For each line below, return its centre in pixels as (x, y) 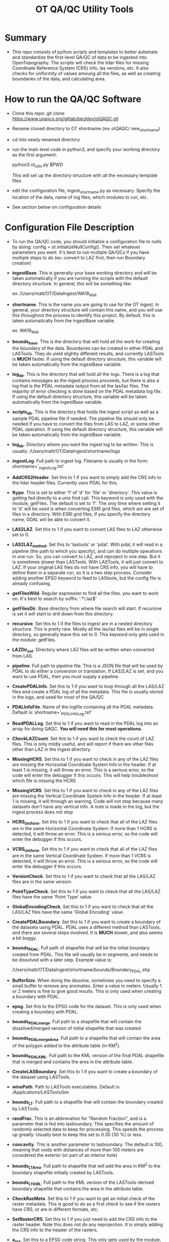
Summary (26, 38)
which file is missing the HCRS (44, 781)
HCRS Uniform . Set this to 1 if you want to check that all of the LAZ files (85, 823)
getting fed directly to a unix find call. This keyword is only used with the (88, 498)
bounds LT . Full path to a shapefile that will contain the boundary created (87, 1103)
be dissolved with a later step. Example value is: (62, 960)
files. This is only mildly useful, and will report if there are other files (83, 744)
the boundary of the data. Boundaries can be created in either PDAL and (87, 348)
